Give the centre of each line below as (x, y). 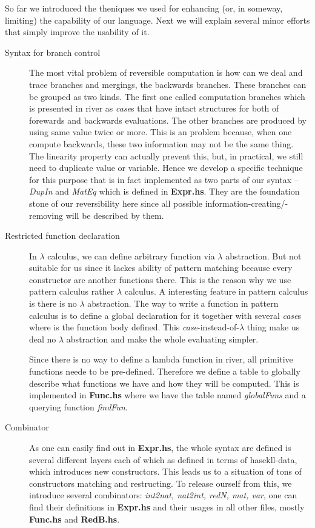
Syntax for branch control (53, 52)
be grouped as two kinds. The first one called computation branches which (167, 96)
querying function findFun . (78, 406)
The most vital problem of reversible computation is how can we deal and (166, 72)
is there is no (53, 303)
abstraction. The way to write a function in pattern (183, 303)
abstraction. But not (264, 256)
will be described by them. (115, 215)
